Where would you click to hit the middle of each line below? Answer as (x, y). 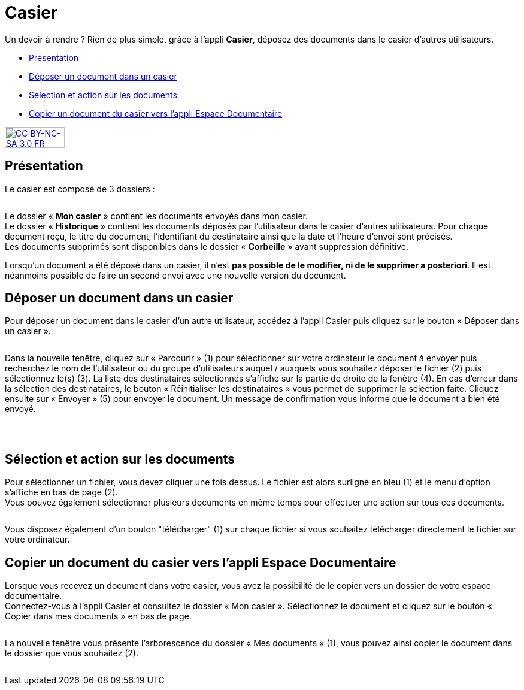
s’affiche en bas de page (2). (61, 492)
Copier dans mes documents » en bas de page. (98, 616)
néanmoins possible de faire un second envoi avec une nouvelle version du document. (175, 275)
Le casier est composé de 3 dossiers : (80, 189)
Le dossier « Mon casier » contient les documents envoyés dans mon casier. (156, 216)
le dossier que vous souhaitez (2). (72, 653)
